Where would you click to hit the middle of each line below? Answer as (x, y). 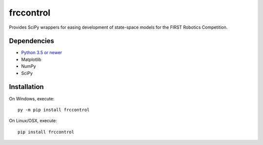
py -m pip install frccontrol (54, 110)
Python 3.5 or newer (42, 53)
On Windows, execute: (32, 99)
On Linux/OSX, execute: (33, 121)
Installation (26, 87)
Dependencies (32, 41)
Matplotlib (31, 59)
